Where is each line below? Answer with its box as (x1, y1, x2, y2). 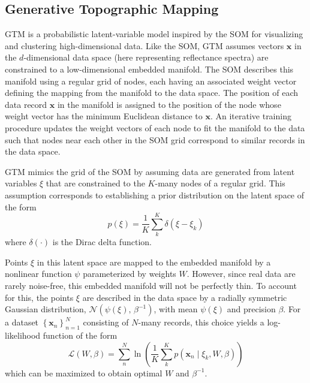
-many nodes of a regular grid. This (155, 177, 285, 189)
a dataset (5, 316, 39, 328)
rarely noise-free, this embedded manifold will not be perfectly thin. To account (5, 279, 297, 292)
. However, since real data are (186, 267, 296, 280)
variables (5, 177, 37, 189)
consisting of (83, 316, 129, 328)
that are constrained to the (46, 177, 145, 189)
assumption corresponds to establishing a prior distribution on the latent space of (5, 188, 305, 201)
